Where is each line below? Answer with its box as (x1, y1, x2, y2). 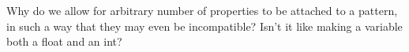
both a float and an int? (6, 33, 122, 50)
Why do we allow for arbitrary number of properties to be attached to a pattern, (6, 2, 398, 18)
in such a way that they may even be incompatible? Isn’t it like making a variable (6, 17, 403, 34)
